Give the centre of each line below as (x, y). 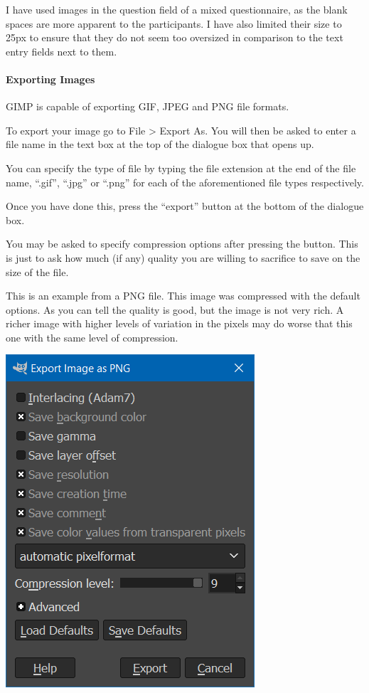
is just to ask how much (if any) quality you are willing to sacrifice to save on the (183, 257)
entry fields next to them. (61, 51)
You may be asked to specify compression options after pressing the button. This (182, 244)
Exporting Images (50, 79)
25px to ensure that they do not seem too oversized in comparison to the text (175, 37)
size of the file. (37, 271)
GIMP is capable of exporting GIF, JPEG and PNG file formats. (148, 106)
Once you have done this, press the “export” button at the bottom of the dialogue (185, 206)
